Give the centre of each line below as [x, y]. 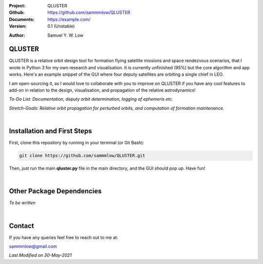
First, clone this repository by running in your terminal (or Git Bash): [77, 143]
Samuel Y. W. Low [66, 35]
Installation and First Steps [50, 131]
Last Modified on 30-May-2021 [40, 255]
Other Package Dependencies [55, 191]
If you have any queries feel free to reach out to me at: [64, 237]
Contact [21, 226]
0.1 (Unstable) [61, 26]
